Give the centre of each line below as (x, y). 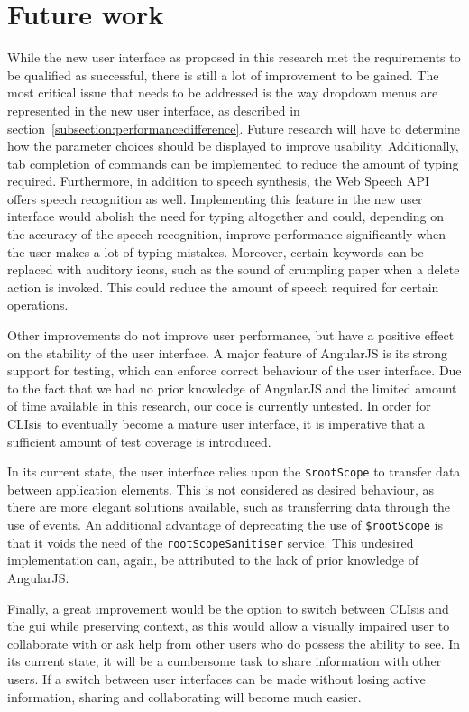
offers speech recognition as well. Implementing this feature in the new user (215, 198)
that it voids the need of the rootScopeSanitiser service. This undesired (211, 542)
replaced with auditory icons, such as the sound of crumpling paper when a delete (234, 269)
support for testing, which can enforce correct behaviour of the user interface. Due (234, 370)
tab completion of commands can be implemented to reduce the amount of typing (233, 163)
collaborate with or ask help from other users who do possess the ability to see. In (234, 643)
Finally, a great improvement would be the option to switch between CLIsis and (228, 608)
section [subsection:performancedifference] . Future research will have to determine (234, 128)
